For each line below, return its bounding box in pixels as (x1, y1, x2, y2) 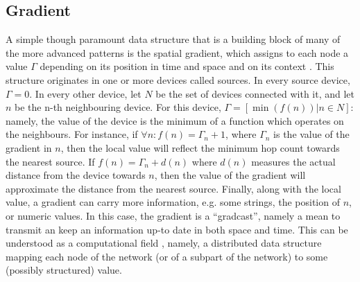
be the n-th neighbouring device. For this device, (15, 100, 221, 114)
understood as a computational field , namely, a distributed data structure (6, 236, 322, 250)
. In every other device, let (29, 86, 142, 100)
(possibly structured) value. (6, 263, 122, 277)
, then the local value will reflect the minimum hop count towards (60, 140, 340, 155)
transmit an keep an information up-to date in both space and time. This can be (6, 222, 348, 236)
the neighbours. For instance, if (6, 127, 138, 141)
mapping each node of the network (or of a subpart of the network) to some (6, 249, 328, 263)
